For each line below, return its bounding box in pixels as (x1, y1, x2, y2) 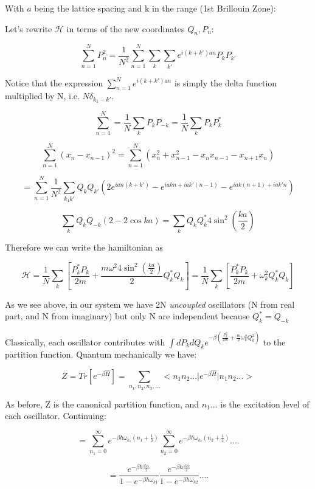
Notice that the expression (5, 76, 103, 89)
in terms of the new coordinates (66, 22, 185, 35)
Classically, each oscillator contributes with (5, 335, 165, 348)
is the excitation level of (220, 397, 310, 410)
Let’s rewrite (5, 22, 52, 35)
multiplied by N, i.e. (5, 89, 80, 102)
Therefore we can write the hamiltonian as (5, 241, 163, 254)
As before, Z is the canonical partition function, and (5, 397, 199, 410)
